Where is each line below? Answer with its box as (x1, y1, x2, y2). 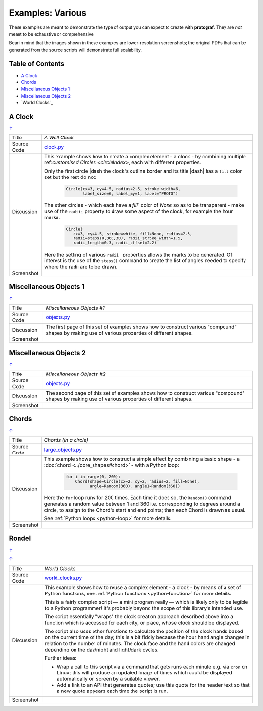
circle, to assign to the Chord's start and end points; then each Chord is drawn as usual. (44, 506, 245, 513)
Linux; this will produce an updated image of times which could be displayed (56, 669, 232, 676)
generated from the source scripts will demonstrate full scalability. (9, 47, 142, 53)
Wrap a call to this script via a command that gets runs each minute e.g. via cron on (56, 663, 248, 670)
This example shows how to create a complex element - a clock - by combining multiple (44, 153, 246, 160)
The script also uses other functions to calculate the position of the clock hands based (44, 628, 244, 634)
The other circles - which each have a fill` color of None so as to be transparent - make (44, 202, 244, 209)
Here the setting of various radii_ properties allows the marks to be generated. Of (44, 251, 233, 258)
